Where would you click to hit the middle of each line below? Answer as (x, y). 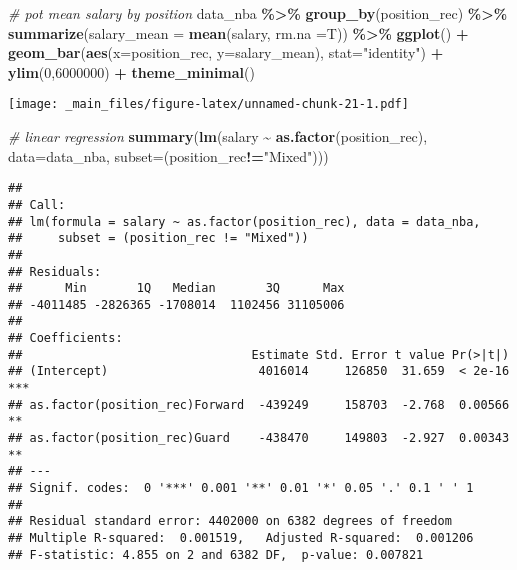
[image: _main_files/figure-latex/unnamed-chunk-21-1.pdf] (208, 104)
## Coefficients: (65, 338)
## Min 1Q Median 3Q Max (176, 288)
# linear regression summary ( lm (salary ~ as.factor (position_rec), (218, 136)
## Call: (37, 204)
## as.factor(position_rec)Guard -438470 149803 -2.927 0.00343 (259, 438)
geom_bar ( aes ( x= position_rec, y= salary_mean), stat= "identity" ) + (226, 52)
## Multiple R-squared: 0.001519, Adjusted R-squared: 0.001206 (241, 538)
